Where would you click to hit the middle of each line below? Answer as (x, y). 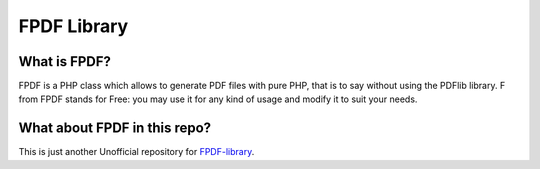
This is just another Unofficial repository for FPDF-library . (136, 152)
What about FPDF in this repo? (115, 128)
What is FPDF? (65, 61)
